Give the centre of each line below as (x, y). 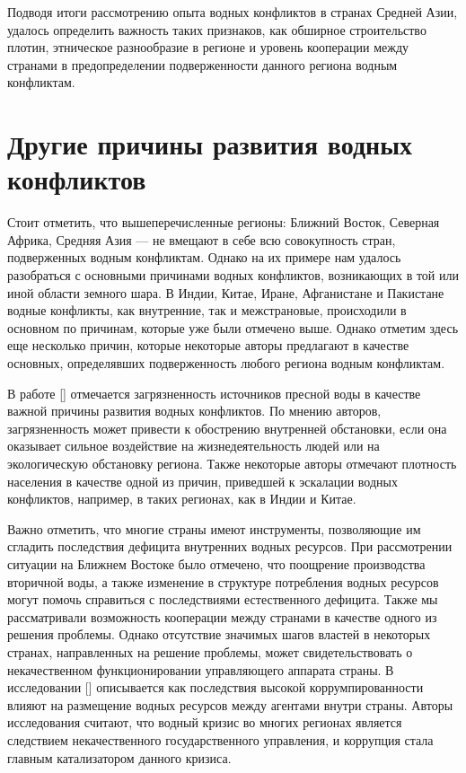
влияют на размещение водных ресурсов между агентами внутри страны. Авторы (230, 704)
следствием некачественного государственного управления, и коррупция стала (220, 739)
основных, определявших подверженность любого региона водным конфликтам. (226, 363)
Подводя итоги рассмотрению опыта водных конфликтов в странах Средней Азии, (233, 12)
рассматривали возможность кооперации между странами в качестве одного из (222, 616)
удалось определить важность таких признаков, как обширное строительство (217, 29)
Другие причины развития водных (210, 144)
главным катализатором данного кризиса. (119, 757)
